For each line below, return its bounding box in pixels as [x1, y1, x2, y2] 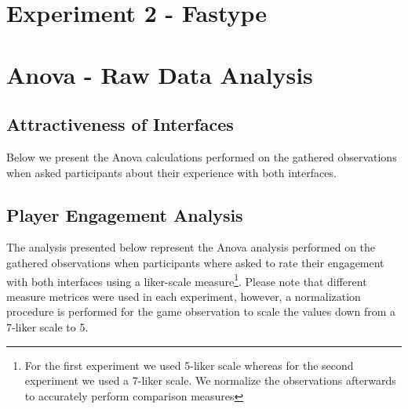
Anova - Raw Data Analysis [6, 58, 313, 90]
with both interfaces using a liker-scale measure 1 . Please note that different [6, 270, 367, 289]
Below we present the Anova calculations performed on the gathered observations [6, 148, 397, 165]
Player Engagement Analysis [6, 202, 243, 226]
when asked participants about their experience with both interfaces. [6, 164, 337, 180]
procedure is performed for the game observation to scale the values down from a [6, 303, 395, 320]
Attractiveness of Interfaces [6, 112, 234, 136]
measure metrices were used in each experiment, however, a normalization [6, 288, 361, 304]
